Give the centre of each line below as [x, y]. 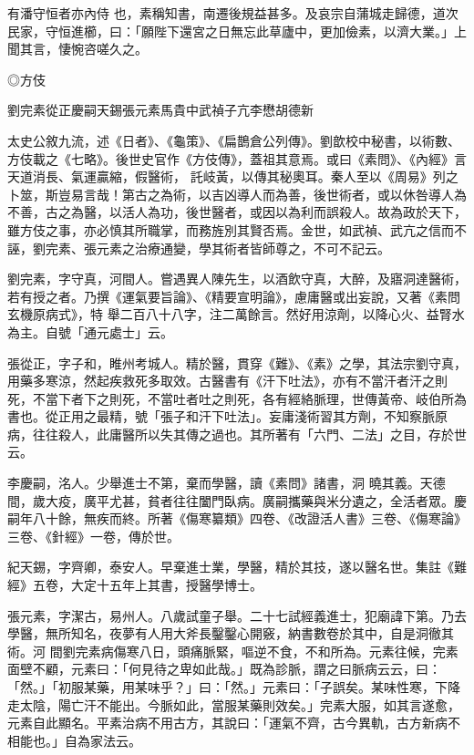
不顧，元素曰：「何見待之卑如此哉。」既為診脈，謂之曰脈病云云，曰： [237, 669]
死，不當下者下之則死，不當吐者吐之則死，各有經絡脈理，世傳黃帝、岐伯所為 [237, 398]
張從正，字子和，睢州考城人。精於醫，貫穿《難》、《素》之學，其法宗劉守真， [237, 362]
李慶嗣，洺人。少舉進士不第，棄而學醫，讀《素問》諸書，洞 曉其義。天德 [227, 483]
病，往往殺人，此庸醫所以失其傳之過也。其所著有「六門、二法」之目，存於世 [237, 434]
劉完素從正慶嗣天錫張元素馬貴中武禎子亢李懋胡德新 [160, 110]
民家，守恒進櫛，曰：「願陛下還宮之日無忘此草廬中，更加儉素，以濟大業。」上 [237, 31]
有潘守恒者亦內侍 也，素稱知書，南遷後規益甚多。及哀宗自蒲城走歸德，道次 [233, 13]
